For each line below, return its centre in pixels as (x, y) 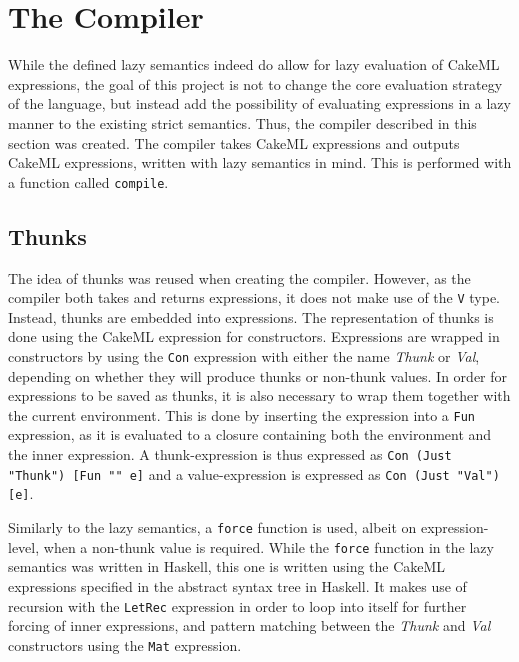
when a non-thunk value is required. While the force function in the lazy (268, 546)
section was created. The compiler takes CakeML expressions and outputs (234, 142)
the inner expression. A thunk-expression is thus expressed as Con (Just (230, 454)
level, (24, 546)
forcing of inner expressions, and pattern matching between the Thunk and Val (249, 625)
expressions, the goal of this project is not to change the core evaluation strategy (255, 83)
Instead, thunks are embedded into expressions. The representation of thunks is (251, 316)
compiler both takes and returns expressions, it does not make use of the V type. (254, 297)
